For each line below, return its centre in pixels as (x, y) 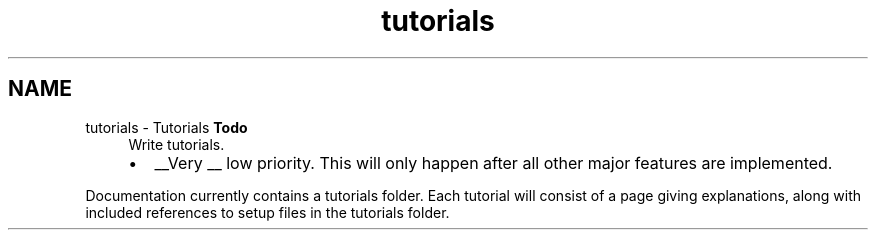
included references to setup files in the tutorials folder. (267, 212)
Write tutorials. (176, 144)
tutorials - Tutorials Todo (166, 127)
